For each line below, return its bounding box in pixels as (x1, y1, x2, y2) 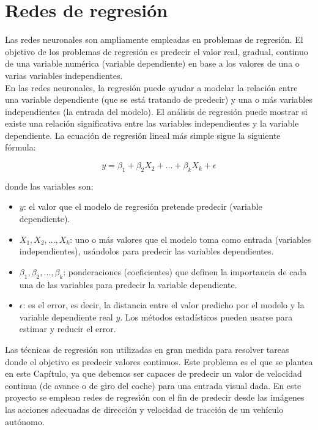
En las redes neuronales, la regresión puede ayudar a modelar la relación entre (5, 81, 298, 94)
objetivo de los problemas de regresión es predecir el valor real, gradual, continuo (5, 45, 308, 57)
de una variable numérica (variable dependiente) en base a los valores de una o (5, 57, 300, 70)
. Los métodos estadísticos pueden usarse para (120, 310, 293, 323)
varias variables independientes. (5, 69, 123, 81)
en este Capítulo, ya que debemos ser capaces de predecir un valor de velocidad (5, 367, 302, 380)
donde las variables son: (5, 179, 94, 192)
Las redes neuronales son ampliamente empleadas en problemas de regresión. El (5, 33, 303, 46)
